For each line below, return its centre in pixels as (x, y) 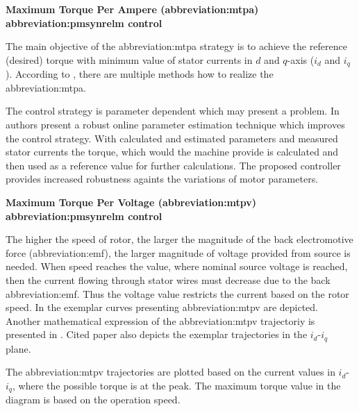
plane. (18, 348)
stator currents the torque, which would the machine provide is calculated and (172, 152)
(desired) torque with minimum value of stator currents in (129, 59)
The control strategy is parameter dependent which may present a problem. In (173, 111)
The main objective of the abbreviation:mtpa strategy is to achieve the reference (176, 46)
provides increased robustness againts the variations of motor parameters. (162, 179)
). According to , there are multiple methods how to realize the (140, 74)
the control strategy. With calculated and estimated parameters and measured (172, 138)
